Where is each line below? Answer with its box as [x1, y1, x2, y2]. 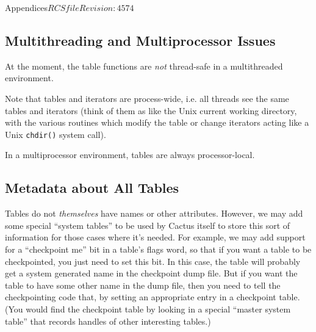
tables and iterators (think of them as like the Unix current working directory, [5, 104, 297, 117]
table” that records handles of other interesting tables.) [5, 314, 211, 327]
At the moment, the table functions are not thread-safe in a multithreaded [5, 59, 283, 72]
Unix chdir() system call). [5, 128, 106, 140]
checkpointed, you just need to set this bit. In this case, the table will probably [5, 254, 301, 267]
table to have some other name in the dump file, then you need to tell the [5, 278, 281, 291]
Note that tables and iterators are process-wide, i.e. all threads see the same [5, 92, 289, 104]
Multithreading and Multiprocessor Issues [5, 31, 276, 49]
